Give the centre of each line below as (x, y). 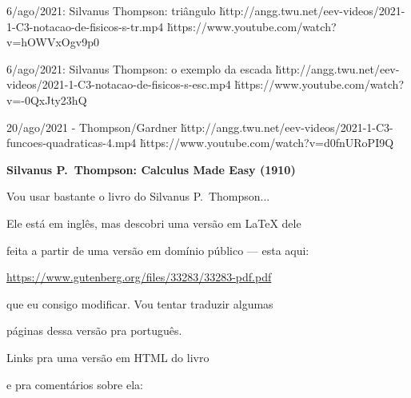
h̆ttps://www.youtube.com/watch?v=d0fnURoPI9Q (267, 143)
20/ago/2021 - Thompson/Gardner (92, 127)
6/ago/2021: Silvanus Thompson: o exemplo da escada (139, 68)
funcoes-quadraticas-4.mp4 (72, 143)
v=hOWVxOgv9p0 (53, 42)
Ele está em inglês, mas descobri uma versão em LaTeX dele (154, 223)
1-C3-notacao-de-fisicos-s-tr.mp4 (85, 26)
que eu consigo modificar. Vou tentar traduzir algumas (140, 303)
